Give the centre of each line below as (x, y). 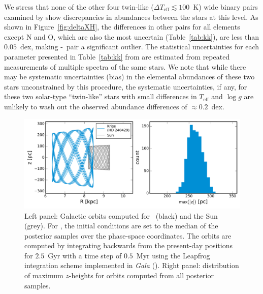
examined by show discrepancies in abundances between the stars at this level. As (131, 17)
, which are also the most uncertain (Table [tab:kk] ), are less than (156, 36)
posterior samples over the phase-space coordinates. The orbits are (128, 235)
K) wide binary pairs (225, 7)
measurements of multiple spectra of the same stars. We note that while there (125, 66)
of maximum (44, 275)
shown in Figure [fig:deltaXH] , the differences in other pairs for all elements (122, 27)
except (14, 36)
